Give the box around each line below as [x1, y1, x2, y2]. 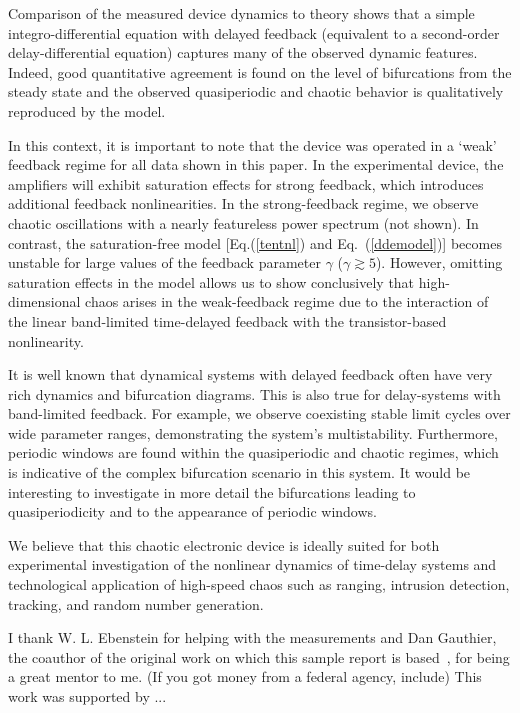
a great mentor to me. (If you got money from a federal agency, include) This [8, 666, 482, 687]
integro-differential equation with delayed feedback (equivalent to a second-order [8, 22, 500, 43]
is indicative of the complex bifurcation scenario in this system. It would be [8, 462, 471, 483]
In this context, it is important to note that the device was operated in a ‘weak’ [8, 134, 497, 155]
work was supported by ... [8, 686, 167, 706]
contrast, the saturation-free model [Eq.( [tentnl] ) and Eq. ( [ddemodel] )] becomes [8, 232, 502, 253]
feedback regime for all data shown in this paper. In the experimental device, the [8, 154, 504, 175]
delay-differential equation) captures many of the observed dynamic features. [8, 42, 478, 63]
